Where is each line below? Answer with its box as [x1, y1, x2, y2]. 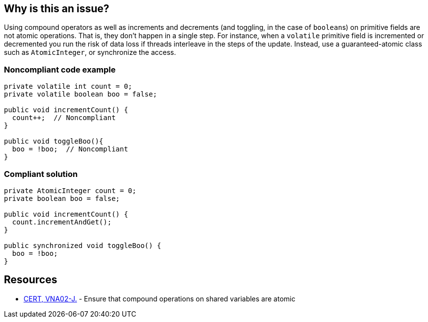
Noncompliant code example [4, 64, 116, 74]
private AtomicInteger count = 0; [4, 186, 136, 195]
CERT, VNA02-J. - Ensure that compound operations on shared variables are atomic [24, 294, 295, 303]
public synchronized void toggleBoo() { [4, 241, 161, 249]
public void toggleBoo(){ [4, 137, 104, 146]
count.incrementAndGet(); [12, 218, 112, 226]
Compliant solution [4, 169, 78, 179]
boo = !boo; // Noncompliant [12, 145, 128, 153]
